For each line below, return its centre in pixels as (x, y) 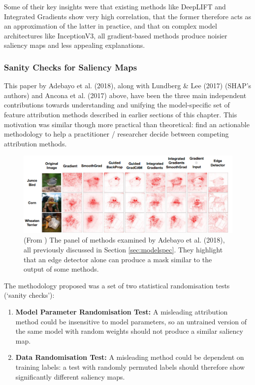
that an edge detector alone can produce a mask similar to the (118, 259)
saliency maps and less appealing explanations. (75, 45)
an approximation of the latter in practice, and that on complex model (111, 26)
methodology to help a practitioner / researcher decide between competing (116, 134)
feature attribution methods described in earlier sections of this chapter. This (121, 114)
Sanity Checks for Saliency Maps (71, 67)
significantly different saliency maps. (70, 376)
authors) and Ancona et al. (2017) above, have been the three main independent (125, 95)
